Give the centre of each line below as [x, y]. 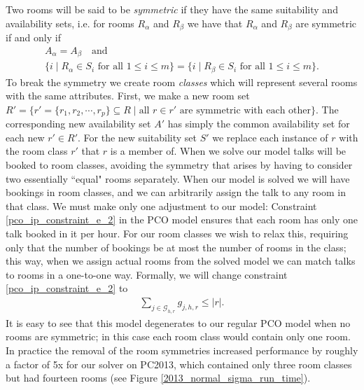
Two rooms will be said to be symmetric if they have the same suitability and [172, 9]
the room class [37, 151]
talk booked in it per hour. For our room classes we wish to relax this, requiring [177, 233]
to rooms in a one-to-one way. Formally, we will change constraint [147, 274]
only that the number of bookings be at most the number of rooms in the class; [176, 247]
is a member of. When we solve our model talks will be [228, 151]
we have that [215, 23]
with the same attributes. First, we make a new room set [128, 96]
